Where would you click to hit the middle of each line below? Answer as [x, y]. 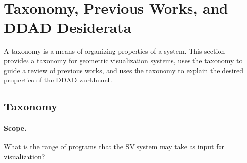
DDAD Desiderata [68, 27]
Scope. [15, 128]
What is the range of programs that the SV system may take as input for [114, 147]
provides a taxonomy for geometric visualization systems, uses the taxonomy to [123, 60]
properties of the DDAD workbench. [59, 80]
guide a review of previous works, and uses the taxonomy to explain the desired [124, 70]
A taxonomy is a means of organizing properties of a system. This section [115, 51]
